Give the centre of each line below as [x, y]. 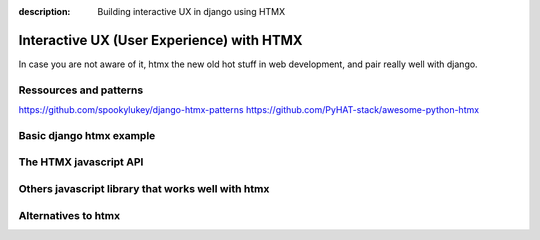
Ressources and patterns [81, 90]
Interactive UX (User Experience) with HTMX [160, 40]
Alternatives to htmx [69, 215]
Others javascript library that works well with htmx [144, 188]
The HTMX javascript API [81, 162]
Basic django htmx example [87, 135]
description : [44, 11]
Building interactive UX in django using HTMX [191, 11]
